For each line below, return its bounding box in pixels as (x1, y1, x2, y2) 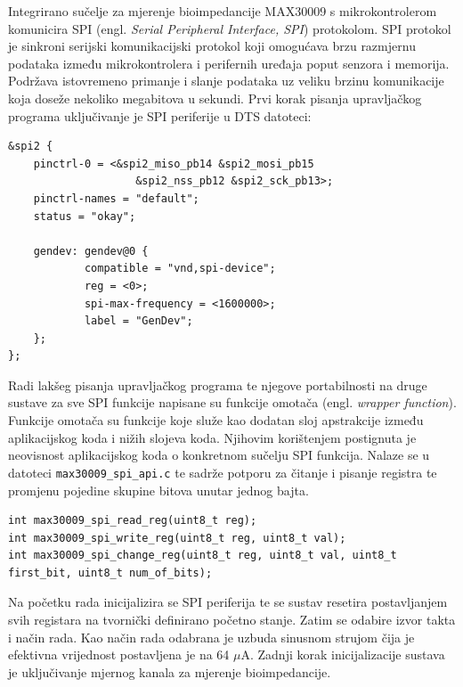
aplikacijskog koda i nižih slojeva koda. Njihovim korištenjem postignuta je (8, 428, 417, 446)
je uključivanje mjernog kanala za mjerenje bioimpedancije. (8, 662, 331, 681)
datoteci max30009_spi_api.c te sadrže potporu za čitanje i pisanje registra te (8, 462, 437, 481)
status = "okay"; (33, 209, 136, 223)
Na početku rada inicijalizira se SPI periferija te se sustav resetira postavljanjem (8, 593, 448, 611)
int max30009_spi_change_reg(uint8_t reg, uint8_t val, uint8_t (8, 549, 397, 562)
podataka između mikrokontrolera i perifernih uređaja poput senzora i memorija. (8, 53, 450, 72)
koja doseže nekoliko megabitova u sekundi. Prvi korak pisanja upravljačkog (8, 88, 422, 107)
